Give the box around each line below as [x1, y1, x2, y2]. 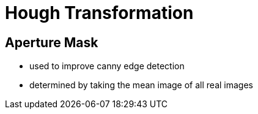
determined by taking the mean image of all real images [29, 80, 253, 91]
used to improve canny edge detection [29, 61, 185, 72]
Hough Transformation [5, 2, 194, 23]
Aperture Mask [5, 34, 98, 50]
